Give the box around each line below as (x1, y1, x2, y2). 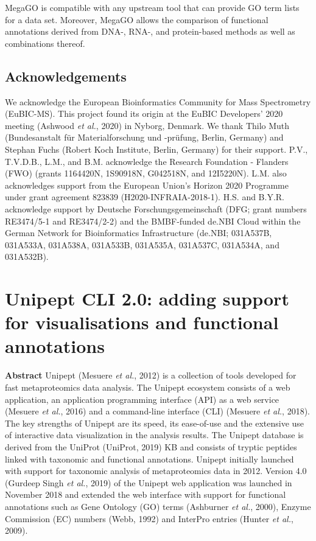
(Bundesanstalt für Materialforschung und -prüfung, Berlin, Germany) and (5, 131, 284, 144)
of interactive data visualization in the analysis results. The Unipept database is (5, 428, 304, 441)
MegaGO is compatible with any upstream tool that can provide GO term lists (5, 1, 300, 13)
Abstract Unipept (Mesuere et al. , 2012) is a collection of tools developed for (5, 369, 297, 382)
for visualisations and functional (5, 310, 279, 335)
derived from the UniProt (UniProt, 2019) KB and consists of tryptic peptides (5, 440, 297, 453)
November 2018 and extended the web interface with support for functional (5, 488, 286, 501)
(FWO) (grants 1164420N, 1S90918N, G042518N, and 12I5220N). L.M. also (5, 167, 287, 180)
